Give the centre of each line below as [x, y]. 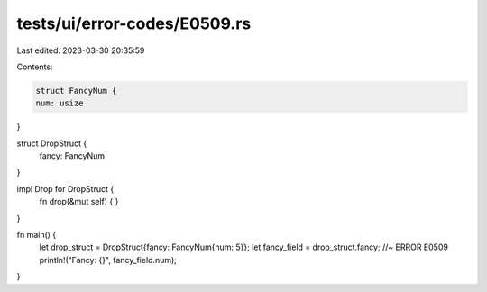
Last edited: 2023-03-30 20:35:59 [81, 50]
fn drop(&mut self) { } [79, 202]
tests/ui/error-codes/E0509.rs [134, 23]
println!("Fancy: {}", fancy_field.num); [108, 260]
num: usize [60, 103]
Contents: [35, 67]
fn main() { [37, 235]
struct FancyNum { [76, 91]
